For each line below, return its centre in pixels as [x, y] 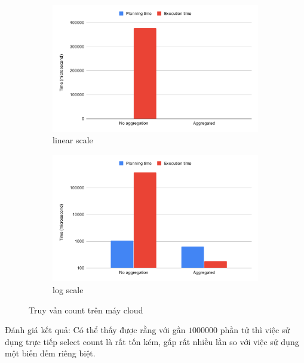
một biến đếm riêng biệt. [50, 353]
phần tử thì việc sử [255, 330]
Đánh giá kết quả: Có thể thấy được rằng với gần [95, 330]
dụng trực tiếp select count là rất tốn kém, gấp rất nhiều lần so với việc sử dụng [152, 341]
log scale [68, 290]
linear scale [73, 140]
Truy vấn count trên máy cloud [86, 310]
